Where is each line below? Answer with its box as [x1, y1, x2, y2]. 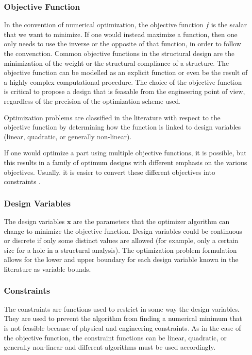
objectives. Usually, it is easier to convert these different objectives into [4, 167, 215, 177]
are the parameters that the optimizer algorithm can [73, 216, 230, 226]
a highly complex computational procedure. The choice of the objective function [4, 76, 242, 87]
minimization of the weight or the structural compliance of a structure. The [4, 57, 229, 68]
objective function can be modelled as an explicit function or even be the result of [4, 67, 248, 77]
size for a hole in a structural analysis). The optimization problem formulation [4, 244, 237, 255]
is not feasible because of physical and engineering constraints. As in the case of [4, 322, 241, 333]
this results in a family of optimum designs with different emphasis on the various [4, 157, 247, 167]
